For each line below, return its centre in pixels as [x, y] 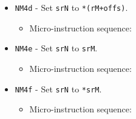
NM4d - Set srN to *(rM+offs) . [71, 7]
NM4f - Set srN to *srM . [58, 88]
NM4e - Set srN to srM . [56, 48]
